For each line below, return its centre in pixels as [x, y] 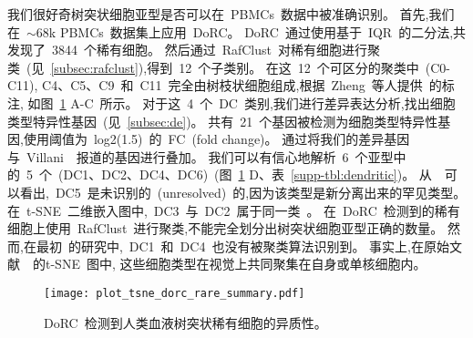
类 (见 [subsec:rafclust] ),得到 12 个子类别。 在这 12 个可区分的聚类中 [213, 67]
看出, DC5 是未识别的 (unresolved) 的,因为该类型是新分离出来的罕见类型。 [243, 192]
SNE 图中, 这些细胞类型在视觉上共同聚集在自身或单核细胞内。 [241, 264]
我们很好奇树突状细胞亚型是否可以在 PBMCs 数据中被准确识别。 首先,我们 [231, 14]
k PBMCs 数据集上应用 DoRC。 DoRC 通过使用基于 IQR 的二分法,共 [257, 31]
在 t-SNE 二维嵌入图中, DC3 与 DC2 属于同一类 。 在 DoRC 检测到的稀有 [234, 210]
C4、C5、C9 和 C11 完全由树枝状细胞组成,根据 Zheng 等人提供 [232, 85]
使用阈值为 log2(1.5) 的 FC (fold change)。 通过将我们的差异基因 [216, 139]
